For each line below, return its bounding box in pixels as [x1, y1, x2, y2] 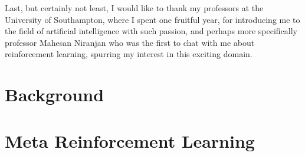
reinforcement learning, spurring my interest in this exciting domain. [5, 48, 252, 60]
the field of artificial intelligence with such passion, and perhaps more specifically [5, 25, 297, 37]
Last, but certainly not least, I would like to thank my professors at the [5, 2, 264, 14]
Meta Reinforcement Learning [5, 128, 255, 152]
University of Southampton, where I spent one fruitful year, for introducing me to [5, 13, 300, 25]
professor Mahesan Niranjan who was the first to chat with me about [5, 36, 255, 48]
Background [5, 82, 104, 107]
